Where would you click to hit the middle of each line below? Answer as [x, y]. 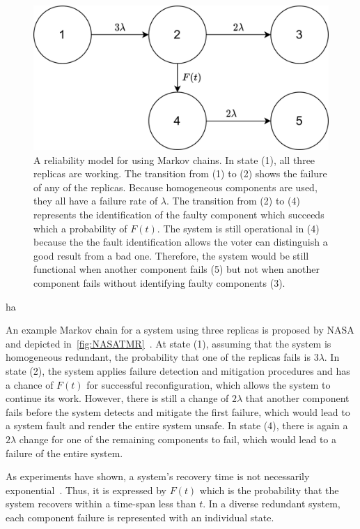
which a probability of [80, 228]
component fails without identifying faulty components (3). [159, 282]
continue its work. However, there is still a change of [117, 398]
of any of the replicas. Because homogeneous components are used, [175, 187]
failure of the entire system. [64, 453]
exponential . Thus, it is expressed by [86, 490]
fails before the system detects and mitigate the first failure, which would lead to [178, 411]
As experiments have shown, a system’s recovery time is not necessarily [158, 476]
